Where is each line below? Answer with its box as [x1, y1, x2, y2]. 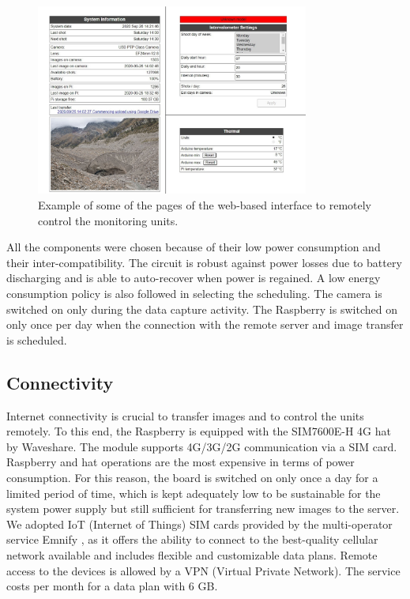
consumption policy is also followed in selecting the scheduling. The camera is [6, 285, 382, 302]
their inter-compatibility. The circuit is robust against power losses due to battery [6, 254, 402, 270]
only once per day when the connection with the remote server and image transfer [6, 316, 404, 333]
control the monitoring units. [38, 212, 179, 228]
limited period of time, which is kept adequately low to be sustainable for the [6, 484, 381, 501]
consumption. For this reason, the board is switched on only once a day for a [6, 469, 378, 485]
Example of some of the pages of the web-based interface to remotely [38, 197, 372, 213]
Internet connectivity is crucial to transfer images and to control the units [6, 407, 364, 424]
